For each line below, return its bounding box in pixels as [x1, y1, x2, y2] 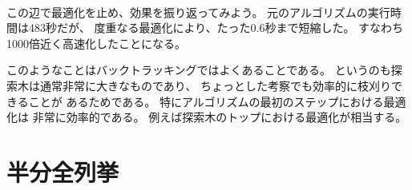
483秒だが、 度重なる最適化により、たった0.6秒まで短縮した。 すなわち [28, 19, 404, 36]
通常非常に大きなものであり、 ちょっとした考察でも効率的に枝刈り [39, 77, 391, 93]
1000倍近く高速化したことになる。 [6, 34, 186, 51]
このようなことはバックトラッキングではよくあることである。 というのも [6, 61, 391, 78]
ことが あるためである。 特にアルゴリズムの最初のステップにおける [28, 93, 384, 109]
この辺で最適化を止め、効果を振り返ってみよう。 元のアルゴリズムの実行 [6, 3, 390, 20]
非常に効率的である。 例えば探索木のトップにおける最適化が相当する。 [32, 109, 407, 125]
